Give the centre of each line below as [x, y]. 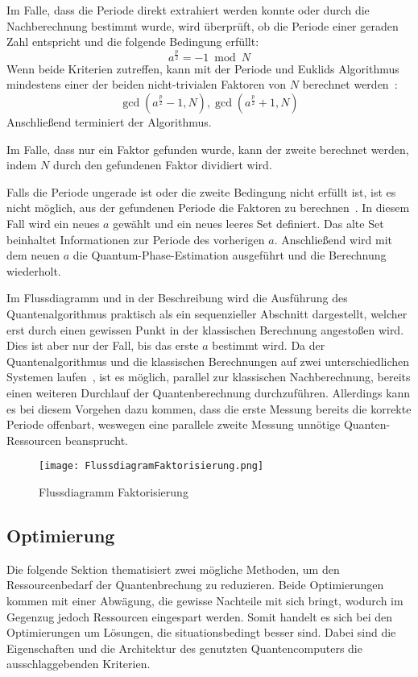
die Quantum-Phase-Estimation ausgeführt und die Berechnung [230, 255]
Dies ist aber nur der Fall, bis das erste [103, 345]
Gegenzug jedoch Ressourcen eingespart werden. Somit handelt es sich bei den [200, 616]
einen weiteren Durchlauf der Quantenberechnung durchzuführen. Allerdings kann [209, 392]
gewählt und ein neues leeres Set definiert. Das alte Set [248, 224]
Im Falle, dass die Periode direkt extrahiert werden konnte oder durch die [188, 10]
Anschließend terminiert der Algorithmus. [109, 122]
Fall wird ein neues [53, 224]
